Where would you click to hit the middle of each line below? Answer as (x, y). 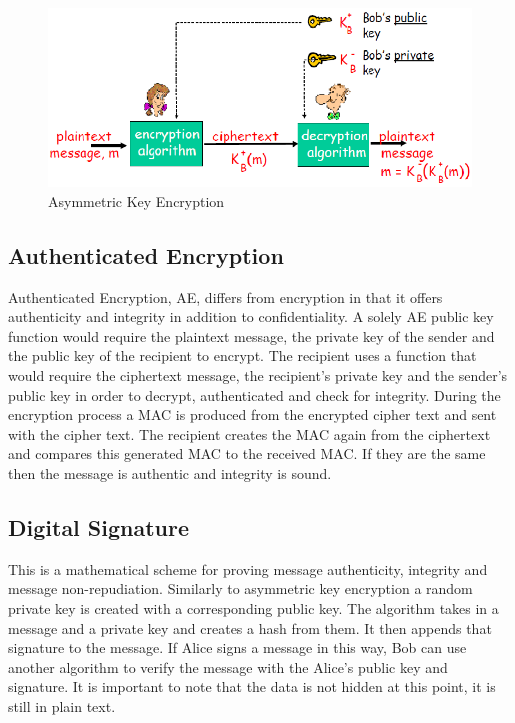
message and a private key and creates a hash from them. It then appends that (250, 627)
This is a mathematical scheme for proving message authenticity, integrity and (248, 568)
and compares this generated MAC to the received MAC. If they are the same (247, 453)
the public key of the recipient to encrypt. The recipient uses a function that (242, 355)
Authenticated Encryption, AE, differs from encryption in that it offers (225, 296)
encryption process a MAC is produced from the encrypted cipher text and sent (252, 414)
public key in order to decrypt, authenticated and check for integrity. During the (254, 394)
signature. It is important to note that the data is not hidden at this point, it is (252, 686)
